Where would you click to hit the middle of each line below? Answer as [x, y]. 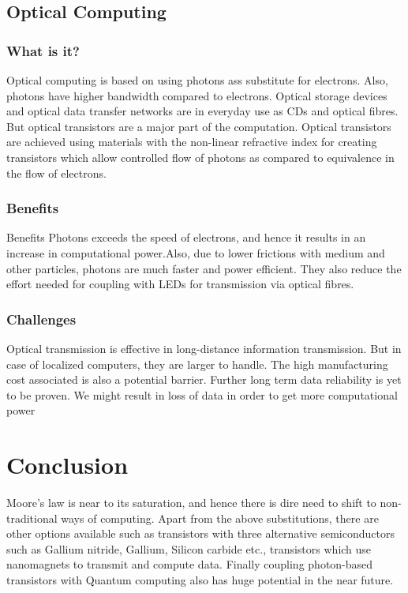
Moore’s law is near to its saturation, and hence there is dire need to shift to [191, 503]
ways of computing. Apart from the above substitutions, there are [220, 518]
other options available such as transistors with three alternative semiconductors [200, 533]
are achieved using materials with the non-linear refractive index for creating [192, 142]
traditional [32, 518]
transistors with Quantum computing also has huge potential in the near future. [200, 580]
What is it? [43, 50]
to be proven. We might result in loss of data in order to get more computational [202, 394]
